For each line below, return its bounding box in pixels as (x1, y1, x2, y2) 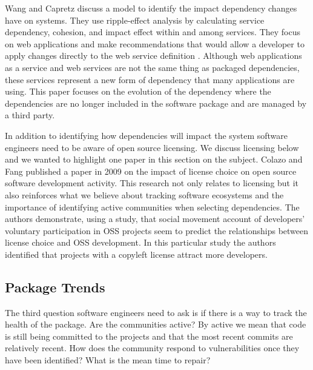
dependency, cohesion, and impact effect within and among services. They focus (5, 25, 300, 38)
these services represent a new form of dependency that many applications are (5, 73, 295, 86)
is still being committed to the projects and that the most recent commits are (5, 329, 293, 342)
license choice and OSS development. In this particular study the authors (5, 236, 276, 249)
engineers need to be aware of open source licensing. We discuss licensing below (5, 141, 299, 153)
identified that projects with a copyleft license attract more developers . (5, 247, 268, 260)
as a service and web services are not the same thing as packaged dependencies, (5, 61, 300, 73)
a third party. (5, 109, 55, 121)
